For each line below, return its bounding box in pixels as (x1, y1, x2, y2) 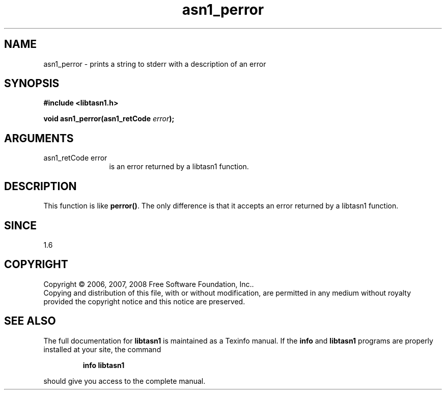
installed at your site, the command (43, 345, 161, 354)
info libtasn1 (82, 360, 125, 370)
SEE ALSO (4, 314, 56, 328)
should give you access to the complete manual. (43, 376, 206, 385)
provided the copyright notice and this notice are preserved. (43, 297, 245, 306)
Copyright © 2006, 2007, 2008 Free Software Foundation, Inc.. (43, 279, 254, 288)
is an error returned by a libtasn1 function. (109, 162, 249, 171)
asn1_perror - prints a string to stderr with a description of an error (43, 59, 266, 68)
